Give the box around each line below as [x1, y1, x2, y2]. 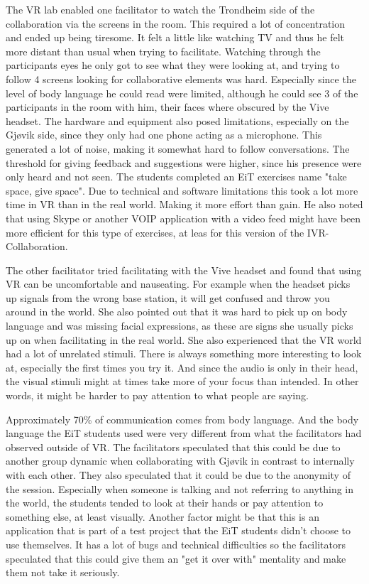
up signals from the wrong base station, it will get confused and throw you [6, 290, 330, 305]
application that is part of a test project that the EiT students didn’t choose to [6, 523, 351, 538]
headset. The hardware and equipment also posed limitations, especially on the [6, 113, 349, 128]
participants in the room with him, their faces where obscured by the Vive [6, 99, 329, 114]
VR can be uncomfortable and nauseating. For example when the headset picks [6, 276, 351, 291]
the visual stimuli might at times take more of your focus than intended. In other [6, 374, 359, 389]
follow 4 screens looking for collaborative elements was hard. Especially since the [6, 71, 356, 86]
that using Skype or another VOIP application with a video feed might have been [6, 210, 361, 225]
